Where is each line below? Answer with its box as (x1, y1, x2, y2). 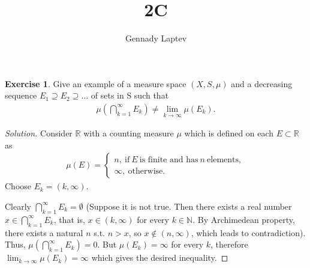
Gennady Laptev (125, 32, 187, 44)
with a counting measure (83, 127, 174, 139)
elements (207, 155, 239, 164)
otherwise (128, 166, 163, 175)
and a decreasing (231, 77, 293, 90)
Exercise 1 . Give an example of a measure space (5, 77, 186, 90)
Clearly (5, 199, 31, 212)
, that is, (53, 213, 85, 225)
